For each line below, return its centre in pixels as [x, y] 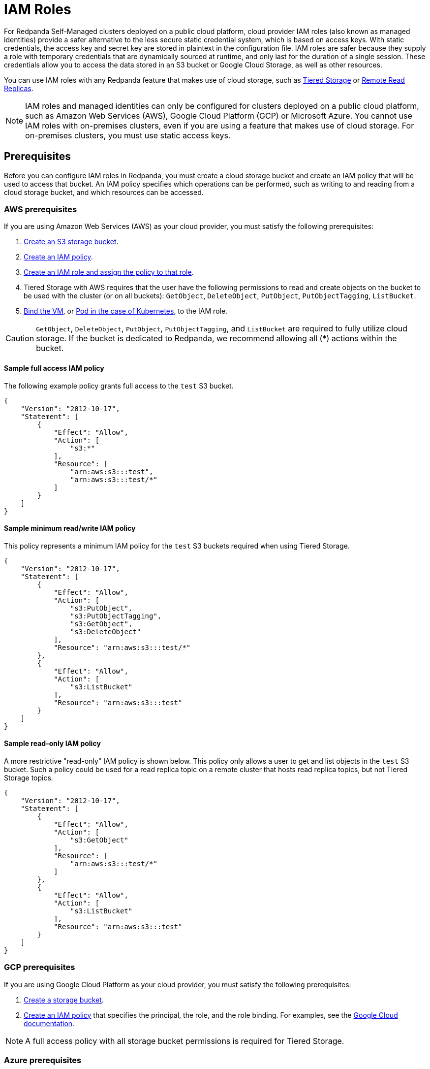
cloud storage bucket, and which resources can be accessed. [104, 192]
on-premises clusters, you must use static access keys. [128, 135]
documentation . [49, 1023]
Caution [20, 339]
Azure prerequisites [43, 1060]
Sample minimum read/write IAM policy [70, 528]
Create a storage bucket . [64, 1000]
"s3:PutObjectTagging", [116, 616]
